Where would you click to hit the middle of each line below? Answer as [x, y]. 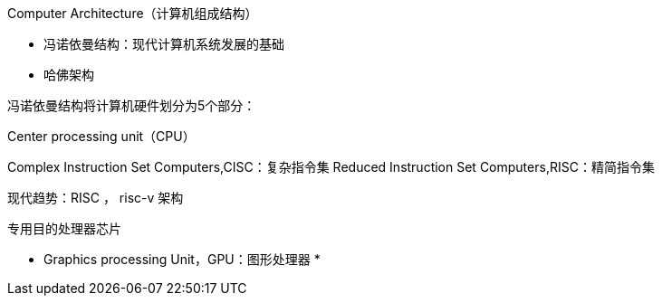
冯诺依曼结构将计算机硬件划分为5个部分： [132, 105]
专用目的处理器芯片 [64, 228]
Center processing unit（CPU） [101, 136]
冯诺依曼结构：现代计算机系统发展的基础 [164, 44]
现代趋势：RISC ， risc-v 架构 [96, 198]
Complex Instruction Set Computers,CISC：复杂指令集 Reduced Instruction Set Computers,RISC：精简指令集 [331, 167]
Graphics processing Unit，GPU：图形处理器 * [182, 259]
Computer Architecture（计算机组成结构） [133, 13]
